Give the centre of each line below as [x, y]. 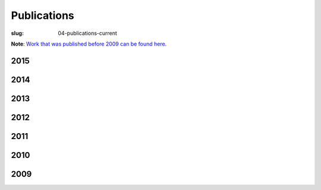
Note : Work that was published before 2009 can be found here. [89, 44]
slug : [17, 33]
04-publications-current [87, 33]
